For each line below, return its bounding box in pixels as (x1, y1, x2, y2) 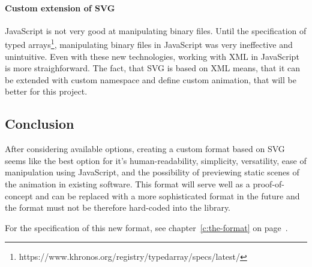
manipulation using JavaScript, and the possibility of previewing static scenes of (5, 166, 299, 178)
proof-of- (253, 178, 285, 190)
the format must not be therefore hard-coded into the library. (5, 201, 231, 214)
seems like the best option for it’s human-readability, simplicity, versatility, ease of (5, 154, 307, 166)
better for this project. (5, 85, 88, 98)
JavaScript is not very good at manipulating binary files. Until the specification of (5, 24, 307, 37)
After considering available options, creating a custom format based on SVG (5, 142, 285, 155)
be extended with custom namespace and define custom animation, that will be (5, 73, 296, 86)
